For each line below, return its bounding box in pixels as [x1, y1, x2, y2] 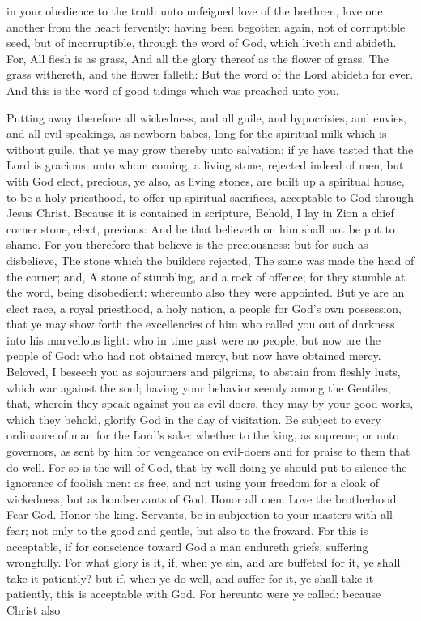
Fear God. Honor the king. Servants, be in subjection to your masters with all [6, 506, 393, 523]
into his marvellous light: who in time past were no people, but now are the [6, 331, 381, 348]
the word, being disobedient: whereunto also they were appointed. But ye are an [6, 284, 405, 301]
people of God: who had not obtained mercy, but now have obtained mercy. [6, 347, 381, 364]
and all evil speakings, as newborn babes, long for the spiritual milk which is [6, 125, 387, 142]
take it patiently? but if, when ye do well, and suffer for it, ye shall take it [6, 569, 374, 586]
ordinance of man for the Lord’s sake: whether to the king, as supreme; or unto [6, 426, 399, 443]
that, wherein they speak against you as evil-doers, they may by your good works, [6, 395, 414, 412]
